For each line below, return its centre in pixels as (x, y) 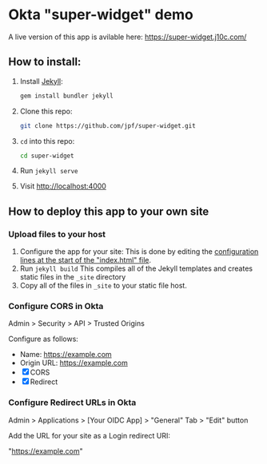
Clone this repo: (46, 111)
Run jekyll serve (49, 171)
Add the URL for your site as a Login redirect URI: (89, 435)
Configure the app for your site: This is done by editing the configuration (139, 252)
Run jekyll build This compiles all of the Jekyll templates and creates (136, 268)
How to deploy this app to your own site (109, 211)
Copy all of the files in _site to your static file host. (104, 286)
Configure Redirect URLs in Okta (72, 403)
